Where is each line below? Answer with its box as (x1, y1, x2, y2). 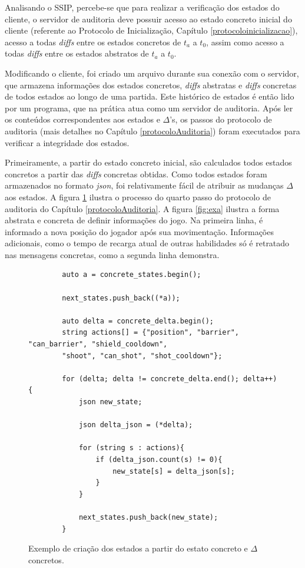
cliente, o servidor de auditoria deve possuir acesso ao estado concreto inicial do (5, 12, 292, 25)
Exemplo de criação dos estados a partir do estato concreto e (28, 542, 248, 554)
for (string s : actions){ (78, 444, 184, 453)
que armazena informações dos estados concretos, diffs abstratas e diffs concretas (5, 78, 297, 91)
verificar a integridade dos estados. (5, 136, 130, 148)
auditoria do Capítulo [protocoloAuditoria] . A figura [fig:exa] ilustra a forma (5, 202, 280, 214)
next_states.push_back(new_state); (78, 513, 218, 521)
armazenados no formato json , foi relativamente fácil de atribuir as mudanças (5, 179, 284, 191)
